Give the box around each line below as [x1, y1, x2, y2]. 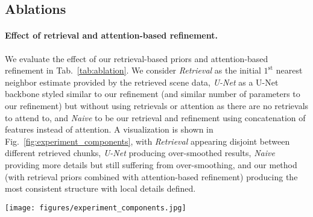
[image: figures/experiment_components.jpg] [5, 203, 186, 212]
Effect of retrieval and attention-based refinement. [5, 29, 218, 42]
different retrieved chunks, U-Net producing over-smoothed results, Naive [5, 146, 275, 159]
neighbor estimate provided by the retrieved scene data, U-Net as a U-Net [5, 75, 279, 88]
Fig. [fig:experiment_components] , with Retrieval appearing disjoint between [5, 134, 290, 147]
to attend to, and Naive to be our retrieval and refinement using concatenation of [5, 111, 306, 124]
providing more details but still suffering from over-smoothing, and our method [5, 158, 297, 171]
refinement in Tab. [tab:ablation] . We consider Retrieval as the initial [5, 64, 261, 77]
